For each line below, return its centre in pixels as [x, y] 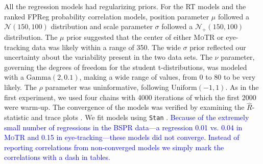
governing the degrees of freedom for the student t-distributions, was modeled [126, 67]
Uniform [184, 88]
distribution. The [31, 37]
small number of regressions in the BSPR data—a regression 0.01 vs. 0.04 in [123, 127]
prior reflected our [218, 47]
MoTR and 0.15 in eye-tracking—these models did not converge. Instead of [122, 137]
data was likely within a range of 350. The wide [106, 47]
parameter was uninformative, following [107, 87]
